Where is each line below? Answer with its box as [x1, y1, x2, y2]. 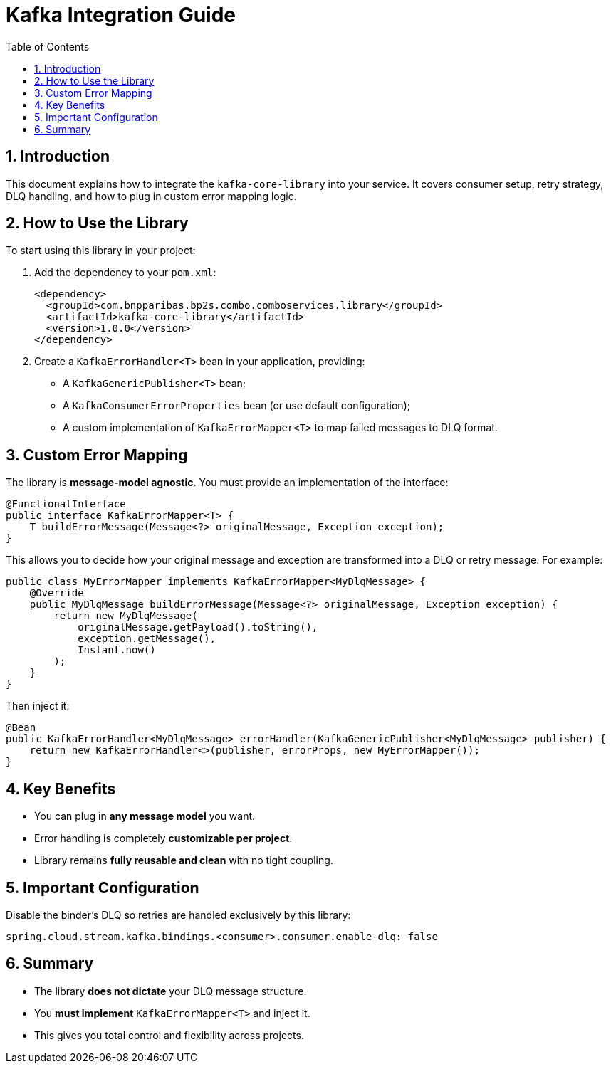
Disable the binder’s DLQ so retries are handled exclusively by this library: [6, 908, 351, 921]
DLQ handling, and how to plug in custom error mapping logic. [6, 189, 297, 202]
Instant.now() [78, 644, 156, 656]
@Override [29, 587, 84, 599]
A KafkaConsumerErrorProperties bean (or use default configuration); [63, 399, 410, 412]
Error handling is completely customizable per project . [34, 832, 293, 845]
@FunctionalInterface [6, 498, 126, 510]
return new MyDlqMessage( [53, 610, 198, 622]
